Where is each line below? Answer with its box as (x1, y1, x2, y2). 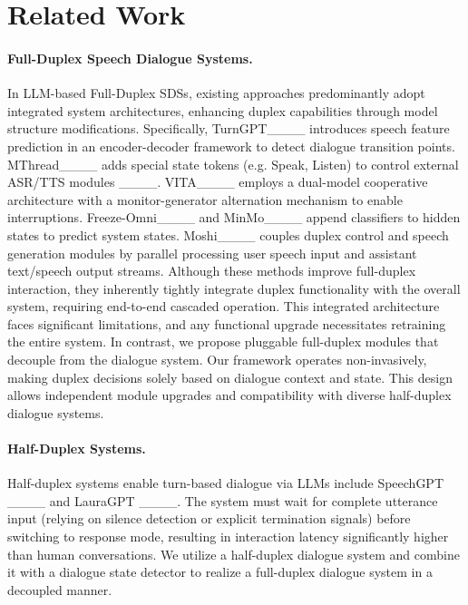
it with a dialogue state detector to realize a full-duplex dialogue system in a (7, 562, 433, 581)
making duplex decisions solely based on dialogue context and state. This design (7, 367, 453, 386)
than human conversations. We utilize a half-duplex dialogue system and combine (7, 544, 460, 563)
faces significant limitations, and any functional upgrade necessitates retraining (7, 314, 446, 333)
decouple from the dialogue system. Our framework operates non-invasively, (7, 350, 427, 369)
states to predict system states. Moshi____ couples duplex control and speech (7, 225, 449, 244)
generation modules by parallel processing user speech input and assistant (7, 243, 417, 262)
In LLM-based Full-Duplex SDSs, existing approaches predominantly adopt (7, 83, 425, 102)
